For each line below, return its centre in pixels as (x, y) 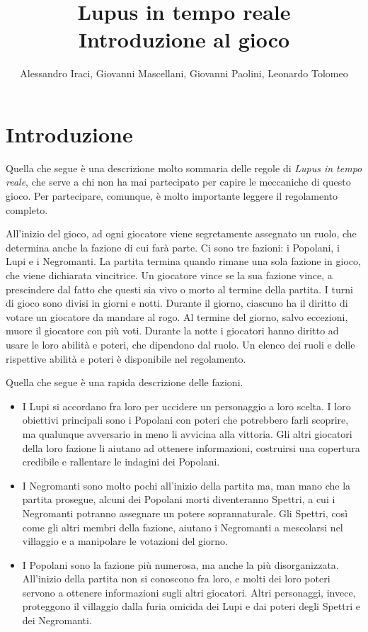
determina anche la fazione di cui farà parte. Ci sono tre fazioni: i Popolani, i (173, 247)
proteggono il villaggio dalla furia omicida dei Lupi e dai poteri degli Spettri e (191, 606)
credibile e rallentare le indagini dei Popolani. (121, 462)
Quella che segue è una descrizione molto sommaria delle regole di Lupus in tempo (184, 168)
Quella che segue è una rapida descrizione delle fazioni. (125, 382)
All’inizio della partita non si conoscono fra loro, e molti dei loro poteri (176, 579)
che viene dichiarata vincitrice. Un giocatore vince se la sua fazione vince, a (169, 275)
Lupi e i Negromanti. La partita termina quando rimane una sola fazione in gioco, (183, 261)
